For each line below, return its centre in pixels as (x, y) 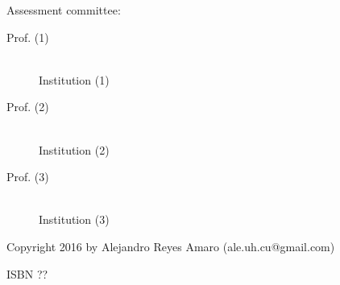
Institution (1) (74, 79)
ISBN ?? (27, 273)
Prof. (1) (28, 37)
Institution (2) (74, 149)
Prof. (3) (28, 177)
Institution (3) (74, 219)
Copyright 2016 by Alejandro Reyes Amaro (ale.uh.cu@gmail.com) (171, 246)
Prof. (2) (28, 107)
